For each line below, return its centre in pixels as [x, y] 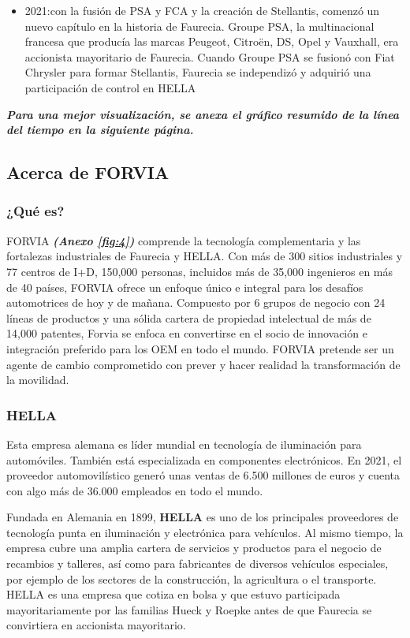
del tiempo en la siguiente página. [100, 130]
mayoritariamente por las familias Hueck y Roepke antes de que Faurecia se [189, 609]
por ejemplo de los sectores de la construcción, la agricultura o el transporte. [192, 578]
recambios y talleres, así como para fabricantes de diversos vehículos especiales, [198, 563]
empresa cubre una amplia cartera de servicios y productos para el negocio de [194, 548]
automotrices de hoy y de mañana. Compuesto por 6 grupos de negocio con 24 [196, 302]
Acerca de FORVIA [88, 172]
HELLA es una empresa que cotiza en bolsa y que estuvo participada [173, 594]
